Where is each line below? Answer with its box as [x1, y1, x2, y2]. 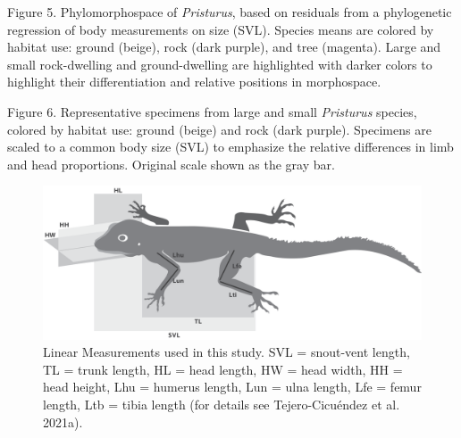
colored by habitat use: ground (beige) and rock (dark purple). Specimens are [7, 120, 432, 138]
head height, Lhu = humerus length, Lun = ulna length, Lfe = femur [43, 377, 422, 396]
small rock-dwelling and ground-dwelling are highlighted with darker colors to [7, 54, 432, 73]
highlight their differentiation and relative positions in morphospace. [7, 72, 381, 91]
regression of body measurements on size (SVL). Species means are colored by [7, 20, 434, 38]
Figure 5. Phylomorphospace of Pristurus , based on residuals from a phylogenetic [7, 3, 452, 21]
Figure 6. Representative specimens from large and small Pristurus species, [7, 102, 417, 120]
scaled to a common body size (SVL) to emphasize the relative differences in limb [7, 137, 454, 156]
